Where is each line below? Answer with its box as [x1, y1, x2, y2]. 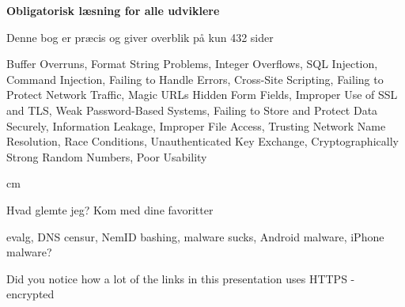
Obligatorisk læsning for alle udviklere [6, 2, 220, 18]
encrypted [6, 286, 55, 302]
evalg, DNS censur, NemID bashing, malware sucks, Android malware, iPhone [6, 228, 384, 244]
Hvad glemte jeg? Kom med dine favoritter [6, 201, 214, 218]
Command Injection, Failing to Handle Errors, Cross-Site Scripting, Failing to [6, 70, 384, 87]
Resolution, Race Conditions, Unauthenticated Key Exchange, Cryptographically [6, 133, 399, 150]
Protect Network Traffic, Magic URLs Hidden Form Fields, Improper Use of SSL [6, 86, 398, 103]
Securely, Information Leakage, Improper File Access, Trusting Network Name [6, 117, 386, 134]
